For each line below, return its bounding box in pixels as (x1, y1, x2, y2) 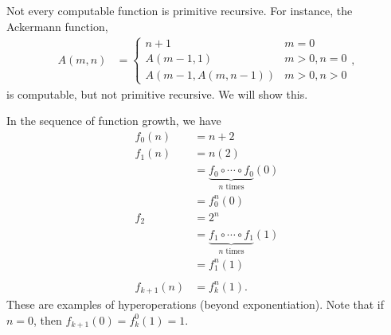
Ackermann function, (6, 18, 108, 34)
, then (33, 311, 62, 328)
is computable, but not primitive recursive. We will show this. (6, 85, 308, 102)
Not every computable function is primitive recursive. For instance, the (6, 2, 353, 18)
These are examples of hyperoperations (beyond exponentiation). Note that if (6, 295, 385, 312)
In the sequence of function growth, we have (6, 112, 221, 129)
